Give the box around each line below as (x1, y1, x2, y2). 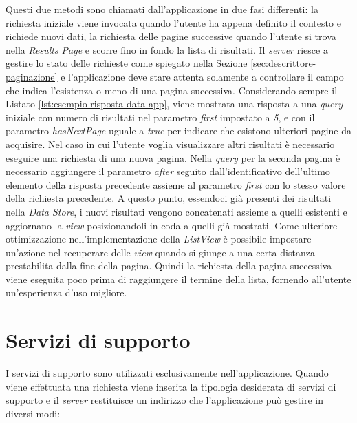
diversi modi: (6, 406, 61, 420)
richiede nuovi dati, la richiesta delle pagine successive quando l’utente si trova (6, 29, 336, 43)
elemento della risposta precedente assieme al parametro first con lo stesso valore (6, 177, 346, 192)
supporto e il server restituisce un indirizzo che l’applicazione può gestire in (6, 393, 324, 407)
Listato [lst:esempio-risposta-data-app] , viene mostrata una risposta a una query (6, 96, 343, 111)
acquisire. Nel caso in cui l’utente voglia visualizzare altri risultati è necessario (6, 136, 335, 151)
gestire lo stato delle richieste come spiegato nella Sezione (6, 56, 248, 70)
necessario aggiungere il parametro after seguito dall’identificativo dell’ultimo (6, 164, 330, 178)
